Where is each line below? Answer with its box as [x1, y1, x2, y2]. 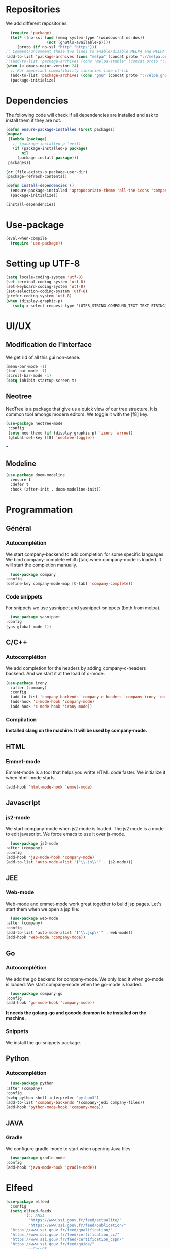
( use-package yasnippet [10, 615, 60, 620]
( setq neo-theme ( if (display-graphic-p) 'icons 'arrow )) [8, 430, 133, 436]
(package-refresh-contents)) [6, 174, 67, 179]
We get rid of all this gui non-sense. [6, 354, 81, 360]
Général [6, 524, 32, 533]
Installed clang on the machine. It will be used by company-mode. [6, 727, 148, 734]
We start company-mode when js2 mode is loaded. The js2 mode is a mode [6, 825, 164, 831]
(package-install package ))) [17, 155, 79, 160]
